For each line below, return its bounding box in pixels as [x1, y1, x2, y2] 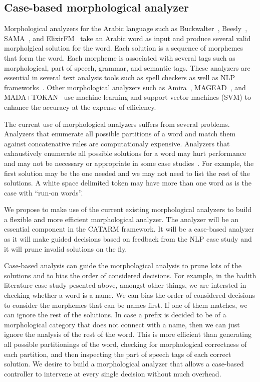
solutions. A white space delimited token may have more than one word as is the [4, 177, 251, 188]
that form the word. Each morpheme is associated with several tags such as [4, 52, 235, 63]
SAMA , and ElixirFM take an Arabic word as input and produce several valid [4, 33, 251, 43]
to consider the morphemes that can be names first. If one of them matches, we [4, 299, 247, 310]
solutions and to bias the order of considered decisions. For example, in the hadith [4, 270, 256, 280]
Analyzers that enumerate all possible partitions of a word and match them [4, 128, 236, 139]
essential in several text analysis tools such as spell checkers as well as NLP [4, 72, 235, 83]
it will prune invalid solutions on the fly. [4, 243, 127, 254]
